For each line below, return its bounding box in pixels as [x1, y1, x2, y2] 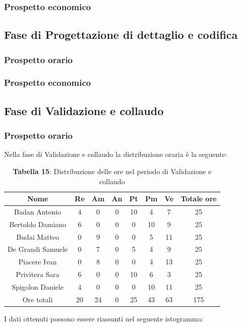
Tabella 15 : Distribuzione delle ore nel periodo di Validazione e [13, 166, 212, 176]
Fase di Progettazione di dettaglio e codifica [4, 27, 238, 42]
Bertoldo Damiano [9, 219, 66, 229]
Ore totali [22, 294, 53, 304]
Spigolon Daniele [12, 282, 64, 292]
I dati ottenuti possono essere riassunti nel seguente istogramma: [4, 313, 204, 323]
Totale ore [180, 193, 217, 204]
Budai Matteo [16, 231, 59, 242]
